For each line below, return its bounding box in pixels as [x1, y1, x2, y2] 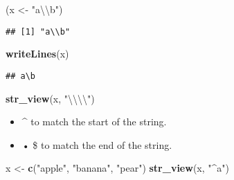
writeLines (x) [6, 46, 69, 61]
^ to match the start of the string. [21, 114, 167, 129]
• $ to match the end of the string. [21, 137, 172, 152]
